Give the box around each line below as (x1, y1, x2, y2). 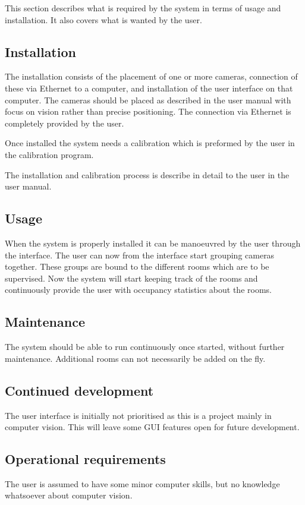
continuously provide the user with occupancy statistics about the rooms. (5, 283, 272, 296)
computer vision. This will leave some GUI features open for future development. (5, 421, 300, 433)
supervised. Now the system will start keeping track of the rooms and (5, 272, 258, 284)
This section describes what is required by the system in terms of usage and (5, 2, 281, 14)
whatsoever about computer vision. (5, 489, 133, 501)
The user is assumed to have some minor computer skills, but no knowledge (5, 477, 280, 490)
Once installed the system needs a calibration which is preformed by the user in (5, 137, 295, 149)
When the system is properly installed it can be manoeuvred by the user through (5, 236, 301, 249)
